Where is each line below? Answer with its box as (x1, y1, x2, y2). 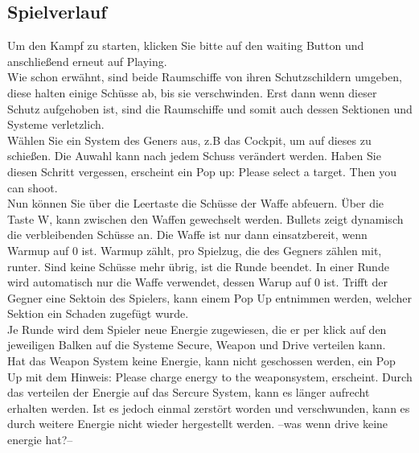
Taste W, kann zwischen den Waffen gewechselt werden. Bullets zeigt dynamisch (7, 210, 404, 227)
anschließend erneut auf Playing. (7, 52, 167, 69)
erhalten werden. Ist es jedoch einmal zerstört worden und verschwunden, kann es (7, 399, 410, 416)
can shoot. (7, 179, 58, 196)
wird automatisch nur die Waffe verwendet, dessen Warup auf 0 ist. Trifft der (7, 274, 388, 290)
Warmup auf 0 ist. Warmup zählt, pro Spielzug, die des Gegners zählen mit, (7, 241, 382, 258)
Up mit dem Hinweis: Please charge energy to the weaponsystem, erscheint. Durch (7, 368, 413, 385)
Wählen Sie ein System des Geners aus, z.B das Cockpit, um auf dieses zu (7, 131, 372, 148)
